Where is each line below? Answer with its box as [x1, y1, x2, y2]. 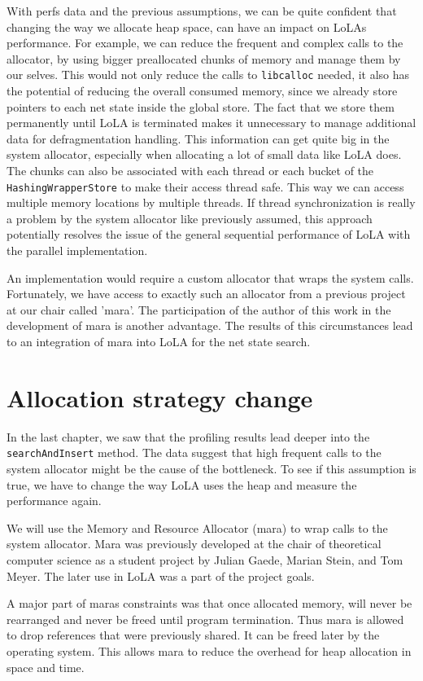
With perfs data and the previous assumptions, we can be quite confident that [7, 2, 397, 19]
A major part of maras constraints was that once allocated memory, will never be [7, 595, 412, 612]
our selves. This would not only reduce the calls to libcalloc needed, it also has [7, 66, 410, 83]
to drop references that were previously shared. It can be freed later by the [7, 626, 380, 644]
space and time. [7, 658, 85, 675]
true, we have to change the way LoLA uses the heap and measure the [7, 476, 357, 493]
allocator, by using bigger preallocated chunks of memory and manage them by [7, 50, 401, 67]
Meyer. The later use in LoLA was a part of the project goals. [7, 567, 315, 584]
